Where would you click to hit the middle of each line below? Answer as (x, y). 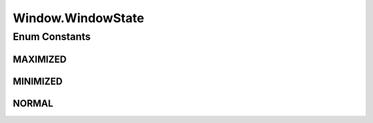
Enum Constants (52, 37)
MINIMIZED (38, 81)
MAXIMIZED (40, 59)
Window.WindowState (78, 18)
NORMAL (33, 103)
